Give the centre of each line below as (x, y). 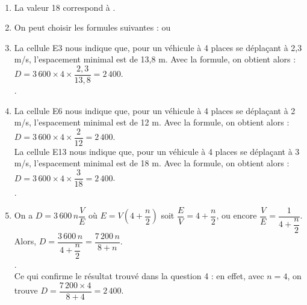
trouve (26, 290)
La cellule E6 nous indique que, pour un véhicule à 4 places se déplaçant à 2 (155, 110)
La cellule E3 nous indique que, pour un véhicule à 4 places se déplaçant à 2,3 (158, 47)
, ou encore (237, 215)
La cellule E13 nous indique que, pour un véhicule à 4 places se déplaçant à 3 (157, 151)
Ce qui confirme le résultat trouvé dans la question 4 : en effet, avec (139, 276)
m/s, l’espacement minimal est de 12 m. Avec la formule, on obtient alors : (152, 122)
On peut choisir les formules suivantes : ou (92, 27)
